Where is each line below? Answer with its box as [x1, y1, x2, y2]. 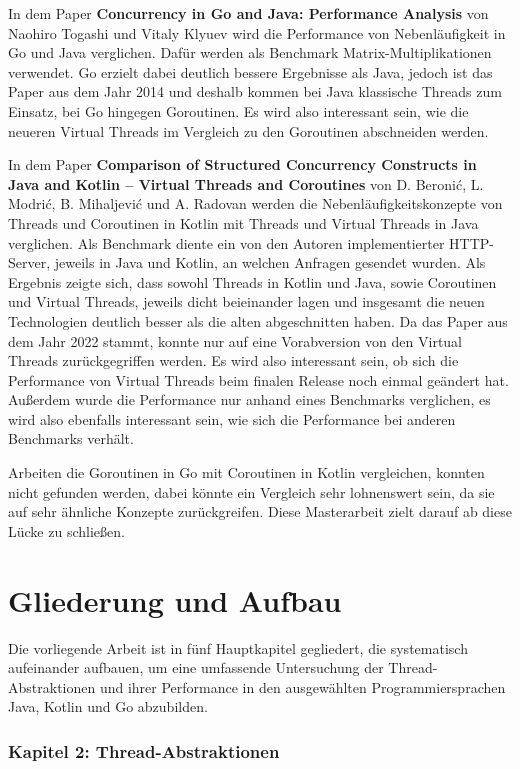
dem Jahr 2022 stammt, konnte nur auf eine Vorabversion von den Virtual [8, 330, 463, 351]
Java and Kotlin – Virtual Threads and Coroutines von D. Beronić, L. [8, 173, 484, 194]
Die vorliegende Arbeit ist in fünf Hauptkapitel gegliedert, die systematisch [8, 637, 468, 658]
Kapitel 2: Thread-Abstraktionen [8, 738, 280, 763]
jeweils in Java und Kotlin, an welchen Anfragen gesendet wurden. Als [54, 252, 486, 273]
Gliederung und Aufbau [8, 579, 342, 620]
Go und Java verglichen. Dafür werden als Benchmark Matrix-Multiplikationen [8, 42, 492, 63]
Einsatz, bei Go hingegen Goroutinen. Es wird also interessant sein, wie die [8, 100, 469, 121]
